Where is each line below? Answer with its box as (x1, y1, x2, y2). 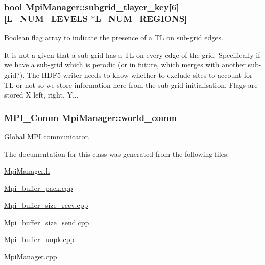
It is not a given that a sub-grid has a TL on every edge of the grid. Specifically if (4, 49, 260, 60)
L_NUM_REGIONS (95, 12, 185, 25)
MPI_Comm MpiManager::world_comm (4, 111, 177, 124)
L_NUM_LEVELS (7, 12, 88, 25)
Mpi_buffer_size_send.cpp (4, 216, 89, 227)
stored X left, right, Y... (4, 89, 79, 100)
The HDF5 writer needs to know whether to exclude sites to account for (27, 69, 253, 80)
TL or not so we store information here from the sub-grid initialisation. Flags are (4, 79, 258, 90)
